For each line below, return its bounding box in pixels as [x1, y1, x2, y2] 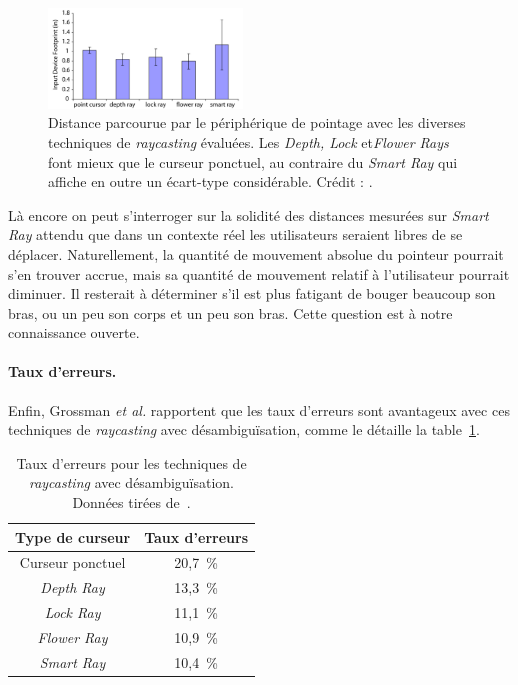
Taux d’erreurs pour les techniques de [16, 452, 247, 473]
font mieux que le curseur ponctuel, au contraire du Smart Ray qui [48, 151, 458, 172]
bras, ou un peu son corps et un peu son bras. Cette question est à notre [8, 302, 453, 323]
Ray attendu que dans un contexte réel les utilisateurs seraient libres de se [8, 224, 463, 245]
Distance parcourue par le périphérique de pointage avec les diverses [48, 112, 466, 133]
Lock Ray [44, 602, 101, 623]
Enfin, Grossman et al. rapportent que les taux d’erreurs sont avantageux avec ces [8, 399, 510, 420]
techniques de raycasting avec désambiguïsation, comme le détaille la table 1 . [8, 419, 480, 440]
